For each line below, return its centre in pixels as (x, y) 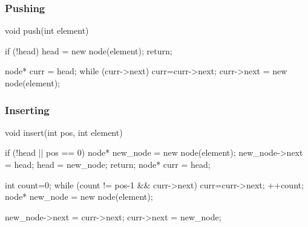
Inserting (27, 110)
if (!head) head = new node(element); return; (89, 50)
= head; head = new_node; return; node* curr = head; (108, 164)
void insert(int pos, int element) (64, 132)
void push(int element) (47, 30)
